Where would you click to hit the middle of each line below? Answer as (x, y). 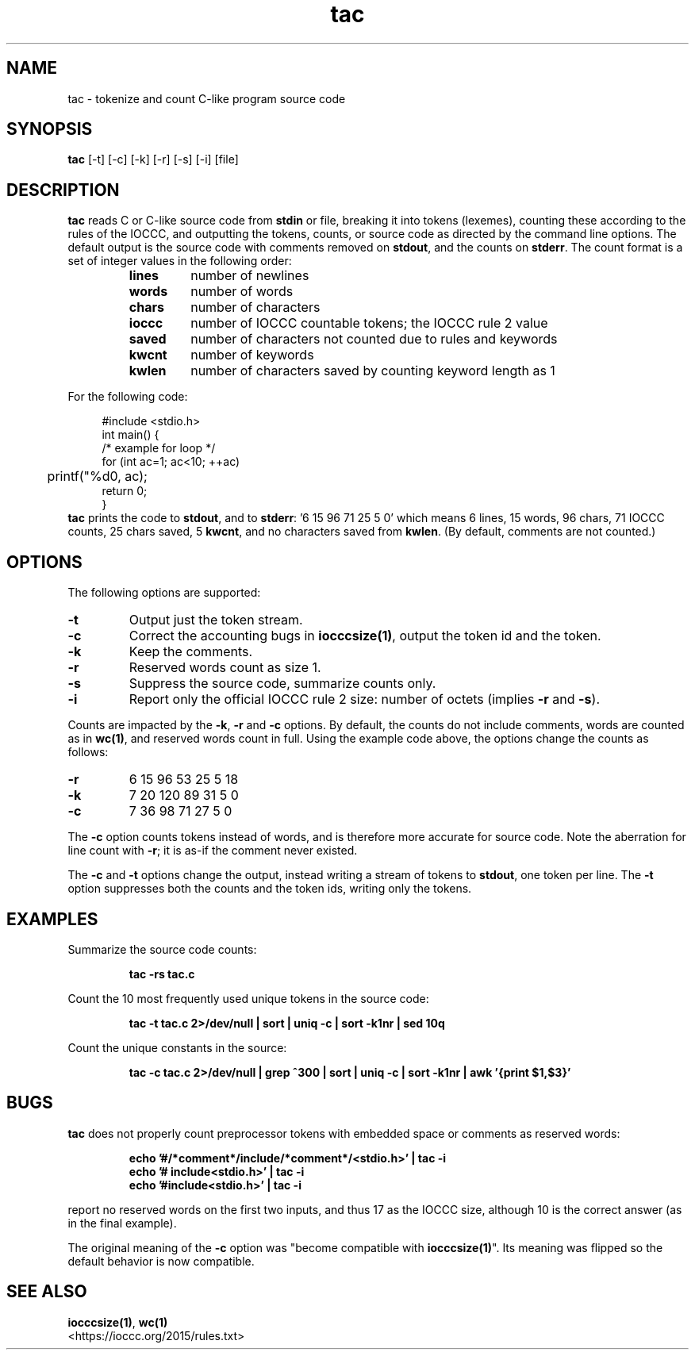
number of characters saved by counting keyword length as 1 (373, 371)
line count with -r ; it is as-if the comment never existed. (213, 851)
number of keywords (252, 355)
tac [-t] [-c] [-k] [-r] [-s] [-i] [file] (153, 159)
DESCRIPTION (63, 190)
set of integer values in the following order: (180, 261)
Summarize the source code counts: (162, 949)
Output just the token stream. (216, 620)
